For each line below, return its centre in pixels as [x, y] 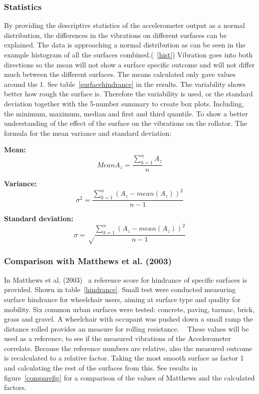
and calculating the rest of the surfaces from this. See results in [101, 368]
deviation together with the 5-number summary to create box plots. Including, [124, 103]
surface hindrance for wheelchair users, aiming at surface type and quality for [122, 299]
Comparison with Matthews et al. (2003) [88, 261]
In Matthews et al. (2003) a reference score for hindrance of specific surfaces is [126, 279]
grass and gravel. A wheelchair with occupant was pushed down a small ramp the [129, 319]
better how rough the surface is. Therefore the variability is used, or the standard [129, 94]
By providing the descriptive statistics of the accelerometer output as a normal [125, 25]
